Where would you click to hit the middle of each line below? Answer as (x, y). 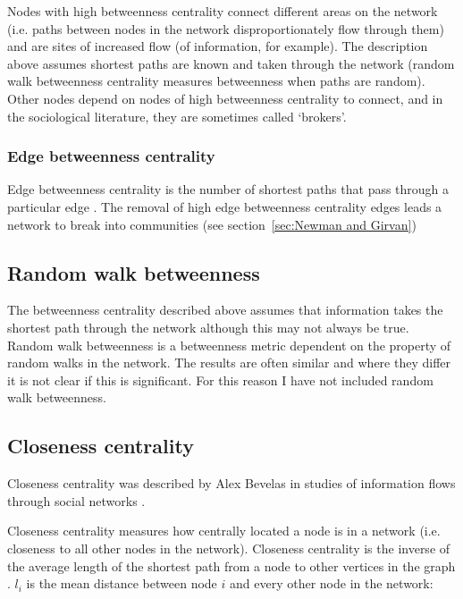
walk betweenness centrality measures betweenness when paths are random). (216, 81)
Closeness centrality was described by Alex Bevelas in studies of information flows (231, 483)
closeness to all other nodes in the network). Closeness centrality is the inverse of (229, 548)
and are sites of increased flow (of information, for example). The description (218, 46)
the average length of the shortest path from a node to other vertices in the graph (231, 565)
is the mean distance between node (122, 583)
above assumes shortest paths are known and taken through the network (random (231, 63)
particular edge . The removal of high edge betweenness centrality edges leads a (225, 206)
